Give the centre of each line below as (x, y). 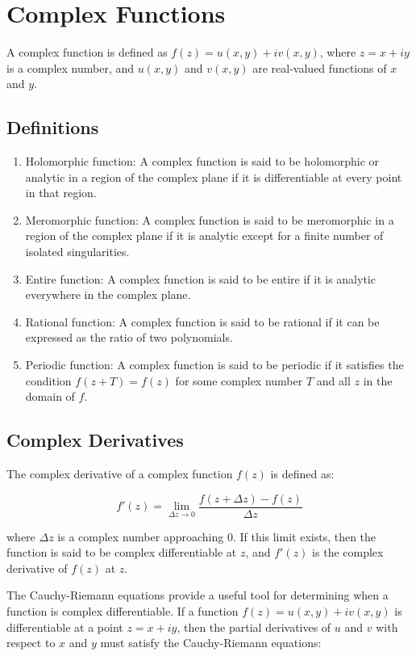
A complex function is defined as (87, 52)
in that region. (61, 193)
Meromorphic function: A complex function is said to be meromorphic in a (210, 219)
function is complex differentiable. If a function (123, 611)
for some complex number (239, 380)
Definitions (53, 127)
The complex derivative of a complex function (120, 474)
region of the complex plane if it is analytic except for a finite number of (204, 235)
